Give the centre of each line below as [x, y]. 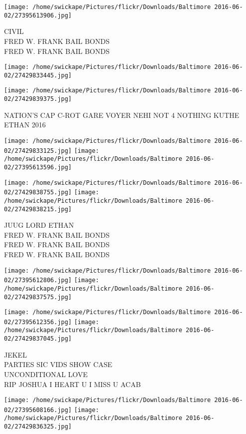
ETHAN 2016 [25, 125]
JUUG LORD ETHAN [39, 225]
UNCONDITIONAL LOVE [46, 374]
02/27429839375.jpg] [38, 99]
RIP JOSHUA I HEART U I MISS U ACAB [72, 384]
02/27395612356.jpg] [38, 322]
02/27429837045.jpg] [38, 339]
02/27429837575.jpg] [38, 297]
